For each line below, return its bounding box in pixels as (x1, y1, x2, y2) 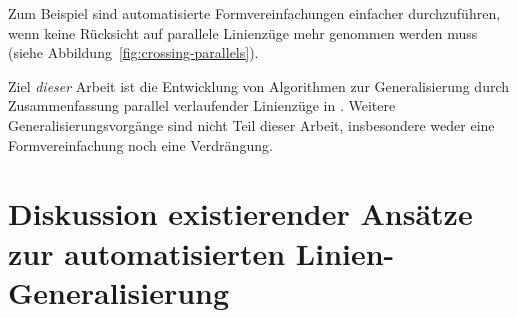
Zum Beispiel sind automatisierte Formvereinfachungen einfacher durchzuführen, (8, 3, 501, 23)
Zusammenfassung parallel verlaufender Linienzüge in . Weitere (8, 95, 396, 116)
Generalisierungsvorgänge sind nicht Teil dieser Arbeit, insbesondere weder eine (8, 114, 495, 135)
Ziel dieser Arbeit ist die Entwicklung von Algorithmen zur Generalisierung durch (8, 75, 510, 96)
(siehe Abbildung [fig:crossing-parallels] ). (8, 42, 259, 63)
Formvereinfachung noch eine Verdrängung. (8, 134, 273, 155)
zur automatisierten (8, 232, 286, 273)
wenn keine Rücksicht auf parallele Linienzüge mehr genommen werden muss (8, 22, 478, 43)
